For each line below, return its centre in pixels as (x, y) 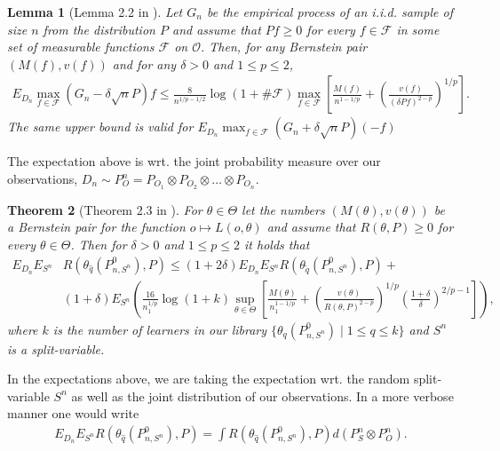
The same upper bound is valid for (100, 127)
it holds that (277, 245)
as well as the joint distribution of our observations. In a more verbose (262, 396)
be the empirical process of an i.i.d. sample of (329, 12)
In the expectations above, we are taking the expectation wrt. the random (209, 379)
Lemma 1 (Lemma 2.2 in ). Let (95, 12)
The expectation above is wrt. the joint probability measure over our (194, 161)
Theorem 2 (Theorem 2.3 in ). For (105, 209)
